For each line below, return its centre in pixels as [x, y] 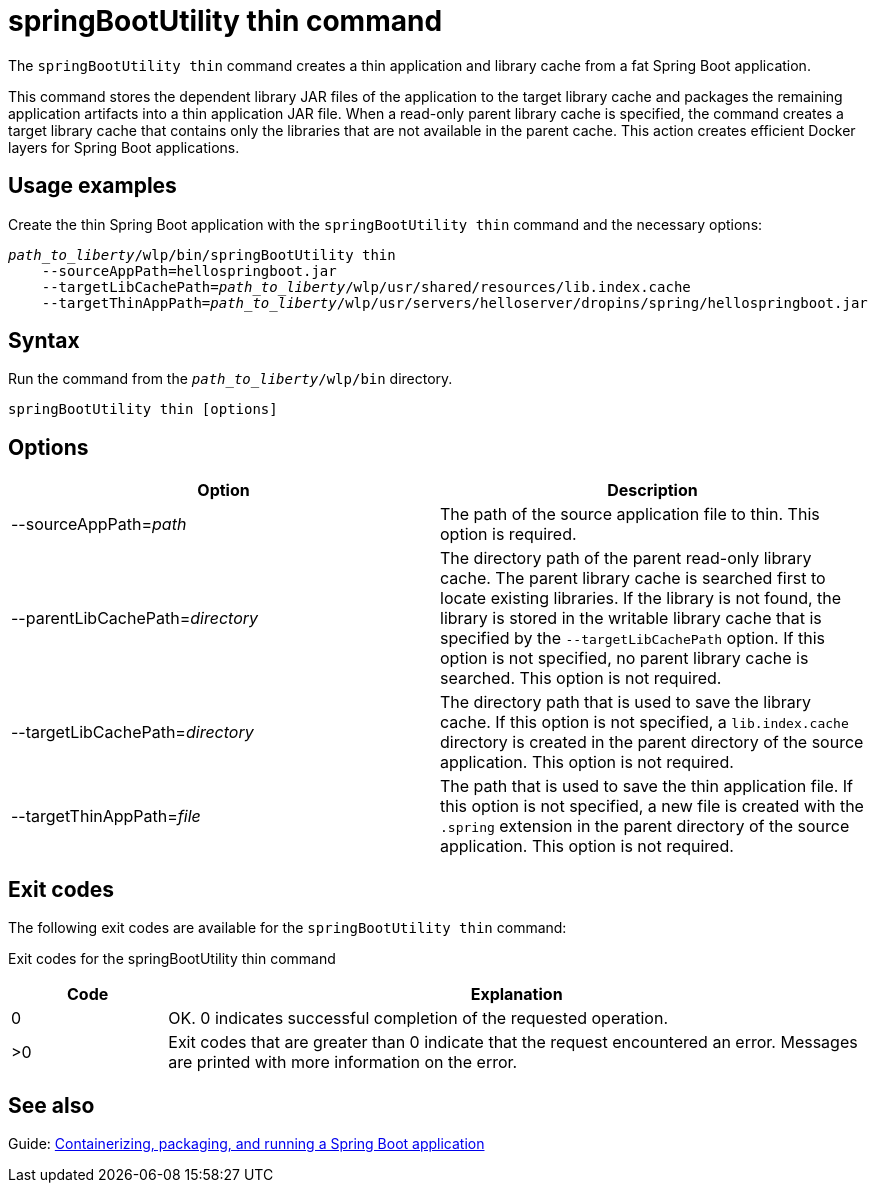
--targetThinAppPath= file [106, 816]
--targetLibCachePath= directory [132, 732]
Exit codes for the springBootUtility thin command [172, 959]
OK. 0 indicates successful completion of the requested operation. [418, 1018]
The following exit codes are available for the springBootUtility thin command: [287, 928]
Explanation [516, 994]
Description [652, 490]
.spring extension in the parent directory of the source [645, 826]
